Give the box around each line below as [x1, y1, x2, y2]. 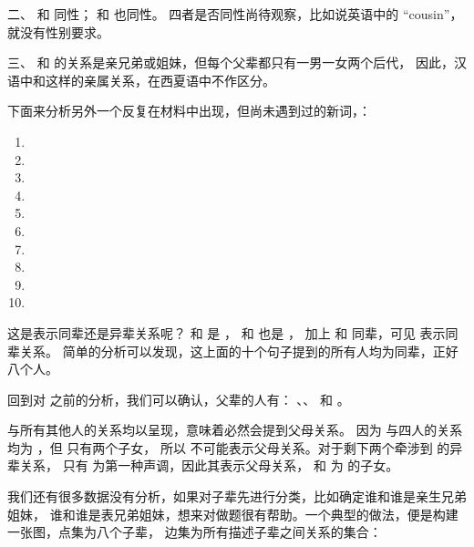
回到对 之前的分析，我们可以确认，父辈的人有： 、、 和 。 [7, 389, 350, 408]
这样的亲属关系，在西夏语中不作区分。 [45, 70, 275, 89]
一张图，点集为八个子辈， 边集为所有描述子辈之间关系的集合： [7, 522, 382, 542]
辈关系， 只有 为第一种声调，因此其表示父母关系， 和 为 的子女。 [7, 456, 399, 475]
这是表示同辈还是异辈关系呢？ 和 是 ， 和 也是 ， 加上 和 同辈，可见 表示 [7, 323, 446, 342]
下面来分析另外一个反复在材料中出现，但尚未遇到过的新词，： [7, 101, 371, 120]
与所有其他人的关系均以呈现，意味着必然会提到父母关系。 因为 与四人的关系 [7, 420, 463, 439]
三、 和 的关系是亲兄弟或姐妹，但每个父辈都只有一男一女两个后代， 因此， [7, 53, 454, 72]
